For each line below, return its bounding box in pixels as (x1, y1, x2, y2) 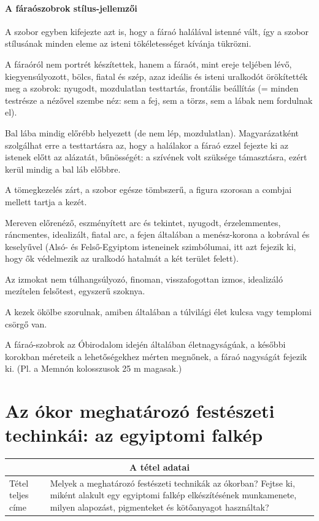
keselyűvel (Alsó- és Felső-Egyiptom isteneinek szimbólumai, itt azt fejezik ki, (5, 240, 296, 253)
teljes (9, 488, 29, 501)
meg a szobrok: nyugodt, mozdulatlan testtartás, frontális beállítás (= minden (5, 82, 299, 95)
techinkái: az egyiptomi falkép (5, 422, 263, 447)
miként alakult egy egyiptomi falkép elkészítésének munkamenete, (50, 488, 297, 501)
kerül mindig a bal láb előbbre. (5, 162, 121, 175)
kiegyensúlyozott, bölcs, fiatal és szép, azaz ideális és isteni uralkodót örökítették (5, 69, 308, 82)
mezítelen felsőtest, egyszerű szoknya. (5, 284, 145, 297)
